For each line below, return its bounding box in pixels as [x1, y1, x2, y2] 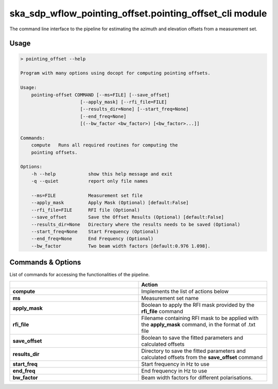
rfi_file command [141, 308, 183, 315]
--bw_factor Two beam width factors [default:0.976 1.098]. [31, 243, 211, 249]
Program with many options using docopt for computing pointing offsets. [20, 70, 211, 76]
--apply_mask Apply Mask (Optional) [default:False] [31, 200, 189, 206]
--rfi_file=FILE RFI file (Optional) [31, 207, 140, 213]
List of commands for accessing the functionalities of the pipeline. [9, 272, 150, 278]
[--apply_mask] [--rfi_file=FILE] [80, 99, 167, 105]
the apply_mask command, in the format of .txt [141, 321, 256, 328]
